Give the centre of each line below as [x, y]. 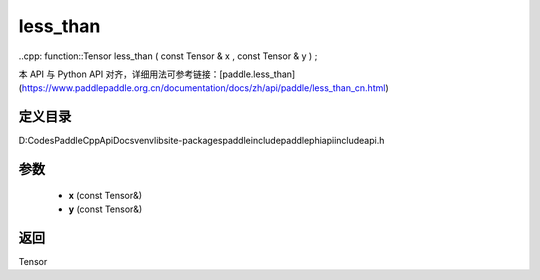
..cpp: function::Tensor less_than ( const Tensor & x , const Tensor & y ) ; [168, 56]
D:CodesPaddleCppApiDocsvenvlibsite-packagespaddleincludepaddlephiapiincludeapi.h [201, 141]
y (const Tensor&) [105, 209]
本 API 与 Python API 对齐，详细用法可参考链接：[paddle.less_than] [157, 74]
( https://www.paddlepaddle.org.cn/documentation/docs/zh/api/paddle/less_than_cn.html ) [203, 88]
